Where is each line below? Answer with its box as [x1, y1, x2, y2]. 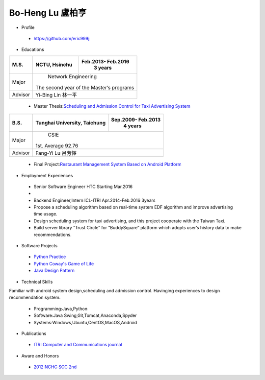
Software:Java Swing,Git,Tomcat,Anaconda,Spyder [33, 312, 137, 318]
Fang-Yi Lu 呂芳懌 [35, 150, 77, 157]
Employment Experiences [21, 172, 73, 178]
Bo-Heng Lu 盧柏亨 [9, 7, 87, 18]
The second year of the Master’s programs [35, 84, 134, 91]
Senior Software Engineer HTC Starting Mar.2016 [33, 184, 132, 190]
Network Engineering [48, 73, 97, 80]
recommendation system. [9, 294, 61, 301]
